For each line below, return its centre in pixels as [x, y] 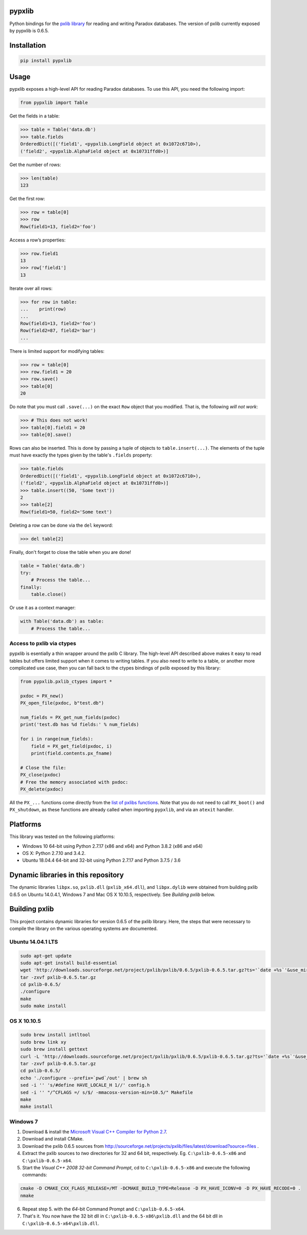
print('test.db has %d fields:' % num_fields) [80, 725]
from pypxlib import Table [54, 103]
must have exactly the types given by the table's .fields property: [81, 455]
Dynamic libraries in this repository [67, 875]
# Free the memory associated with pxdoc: [74, 782]
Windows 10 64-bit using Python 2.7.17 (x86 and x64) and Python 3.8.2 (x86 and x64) [113, 846]
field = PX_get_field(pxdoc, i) [72, 746]
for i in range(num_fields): [57, 739]
